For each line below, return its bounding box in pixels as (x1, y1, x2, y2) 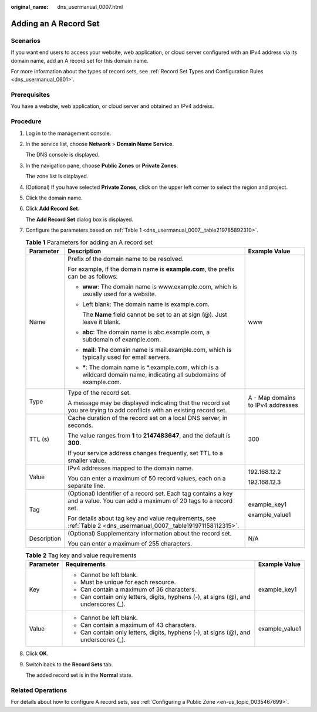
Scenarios (11, 36, 41, 45)
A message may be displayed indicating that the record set (68, 399, 230, 407)
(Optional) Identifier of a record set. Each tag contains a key (68, 489, 233, 497)
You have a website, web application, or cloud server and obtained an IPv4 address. (11, 103, 214, 110)
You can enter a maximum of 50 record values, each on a (68, 474, 226, 482)
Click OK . (25, 650, 49, 657)
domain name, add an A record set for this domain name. (11, 57, 149, 64)
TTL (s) (29, 435, 50, 443)
